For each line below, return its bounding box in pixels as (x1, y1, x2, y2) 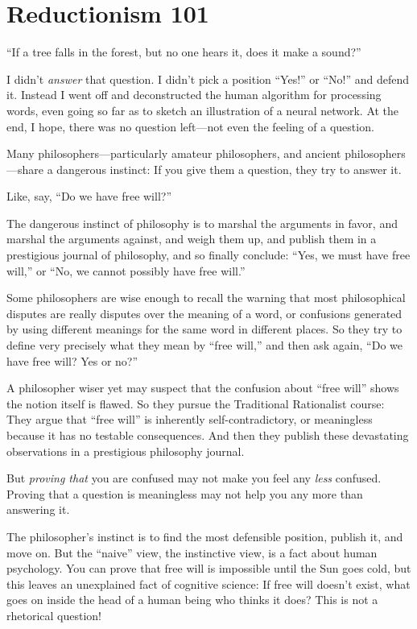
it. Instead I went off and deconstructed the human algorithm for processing (6, 86, 382, 103)
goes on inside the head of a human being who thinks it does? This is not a (6, 591, 378, 608)
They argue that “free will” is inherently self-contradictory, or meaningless (6, 411, 373, 428)
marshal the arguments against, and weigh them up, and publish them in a (6, 230, 377, 247)
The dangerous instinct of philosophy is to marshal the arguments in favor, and (6, 214, 398, 231)
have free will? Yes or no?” (6, 352, 138, 369)
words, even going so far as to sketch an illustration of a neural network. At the (6, 101, 399, 118)
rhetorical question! (6, 606, 102, 623)
